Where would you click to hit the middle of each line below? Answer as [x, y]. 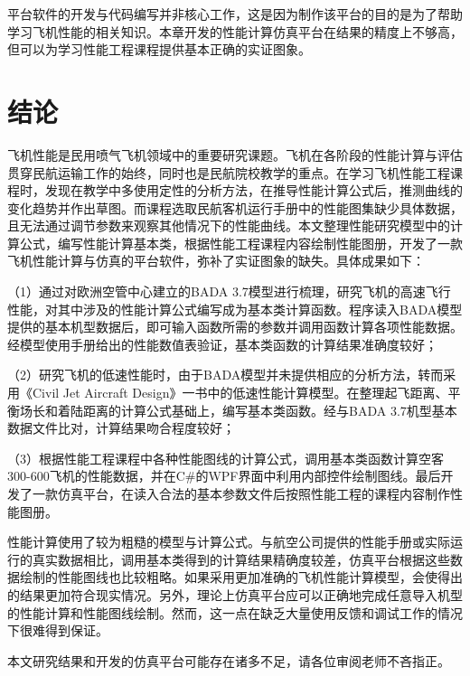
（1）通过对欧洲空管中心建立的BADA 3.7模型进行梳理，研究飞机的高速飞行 [229, 291]
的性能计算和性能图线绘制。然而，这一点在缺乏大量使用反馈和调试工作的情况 [235, 612]
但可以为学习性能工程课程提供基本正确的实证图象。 [159, 49]
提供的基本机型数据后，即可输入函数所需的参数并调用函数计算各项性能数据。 [235, 327]
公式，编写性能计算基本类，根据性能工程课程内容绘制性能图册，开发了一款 [241, 243]
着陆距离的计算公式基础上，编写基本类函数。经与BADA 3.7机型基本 [257, 410]
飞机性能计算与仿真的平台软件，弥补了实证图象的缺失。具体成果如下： [216, 261]
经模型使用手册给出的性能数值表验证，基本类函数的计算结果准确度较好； [222, 344]
